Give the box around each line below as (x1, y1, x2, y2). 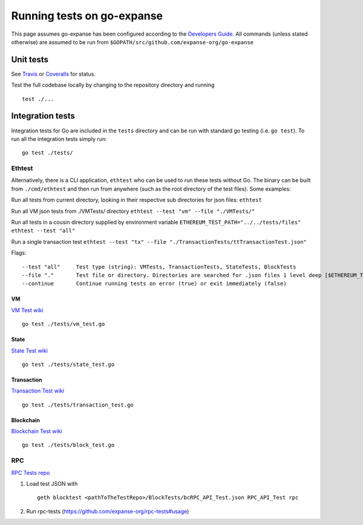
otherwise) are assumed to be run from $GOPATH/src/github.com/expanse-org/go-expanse (11, 38, 254, 45)
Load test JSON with (26, 480, 78, 487)
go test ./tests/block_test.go (22, 442, 115, 449)
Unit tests (11, 54, 48, 65)
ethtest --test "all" (11, 227, 76, 234)
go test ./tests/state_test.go (22, 360, 115, 368)
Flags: (11, 249, 27, 256)
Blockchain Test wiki (11, 428, 62, 435)
